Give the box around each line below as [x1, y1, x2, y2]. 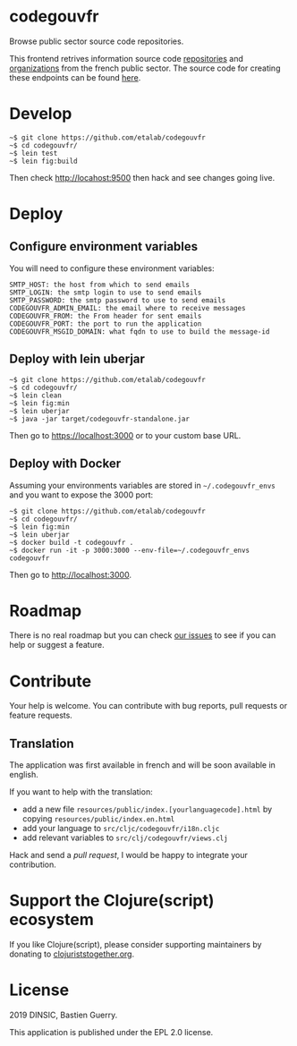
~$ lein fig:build [9, 157, 78, 166]
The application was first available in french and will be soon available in [9, 760, 276, 770]
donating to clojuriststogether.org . [9, 948, 135, 959]
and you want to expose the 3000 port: [9, 489, 154, 500]
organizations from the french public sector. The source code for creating [9, 63, 281, 73]
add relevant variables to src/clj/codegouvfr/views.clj [21, 832, 228, 843]
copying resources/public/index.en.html [21, 813, 175, 824]
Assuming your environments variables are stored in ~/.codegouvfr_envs [9, 480, 276, 490]
